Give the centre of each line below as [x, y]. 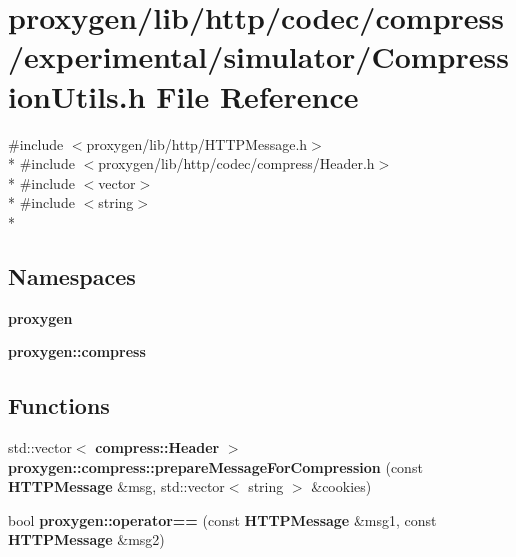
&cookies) [341, 486]
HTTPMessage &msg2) [86, 539]
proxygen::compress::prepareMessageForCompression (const [215, 466]
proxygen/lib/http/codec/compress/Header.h [236, 163]
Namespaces [72, 275]
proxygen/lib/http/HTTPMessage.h [197, 143]
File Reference [257, 95]
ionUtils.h [77, 95]
